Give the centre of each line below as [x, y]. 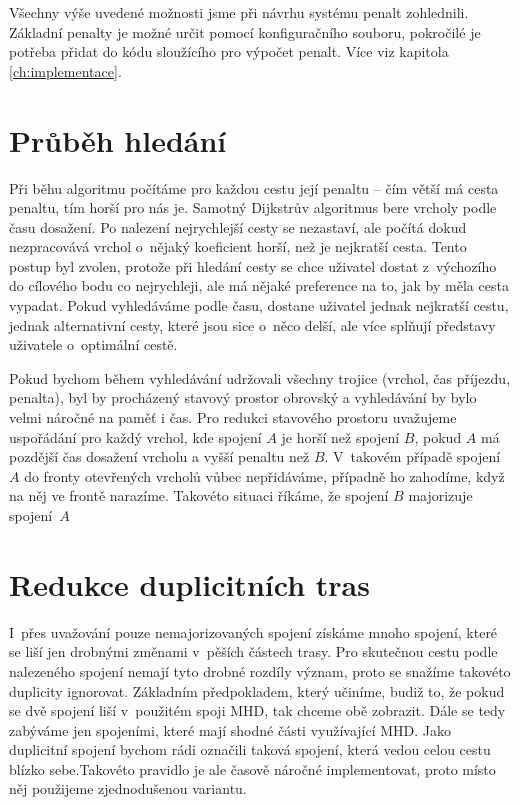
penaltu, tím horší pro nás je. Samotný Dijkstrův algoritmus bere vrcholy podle [253, 207]
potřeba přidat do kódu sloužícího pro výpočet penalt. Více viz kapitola [229, 51]
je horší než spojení [340, 436]
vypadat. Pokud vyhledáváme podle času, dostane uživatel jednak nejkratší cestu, [259, 305]
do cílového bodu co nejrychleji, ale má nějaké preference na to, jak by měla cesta [259, 285]
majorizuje [440, 495]
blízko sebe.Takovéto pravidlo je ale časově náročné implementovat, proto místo [252, 768]
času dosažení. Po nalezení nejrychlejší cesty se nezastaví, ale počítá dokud [238, 226]
